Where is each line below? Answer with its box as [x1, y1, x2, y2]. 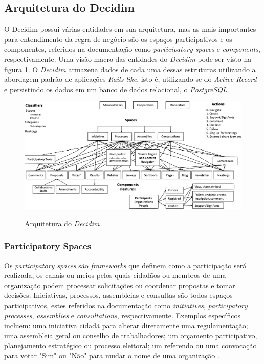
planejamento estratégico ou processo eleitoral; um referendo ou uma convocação [4, 340, 257, 351]
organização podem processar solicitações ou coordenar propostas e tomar [4, 280, 235, 290]
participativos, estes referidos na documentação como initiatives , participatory [4, 300, 248, 311]
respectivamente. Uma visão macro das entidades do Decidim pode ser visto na [4, 53, 252, 64]
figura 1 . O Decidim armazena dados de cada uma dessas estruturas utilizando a [4, 63, 256, 74]
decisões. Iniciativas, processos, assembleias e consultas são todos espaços [4, 290, 233, 301]
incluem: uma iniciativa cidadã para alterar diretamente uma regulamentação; [4, 320, 248, 331]
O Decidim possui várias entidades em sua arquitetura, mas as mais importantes [4, 24, 256, 34]
